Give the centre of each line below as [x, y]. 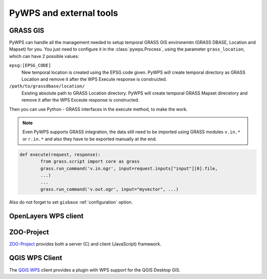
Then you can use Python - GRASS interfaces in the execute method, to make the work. [98, 109]
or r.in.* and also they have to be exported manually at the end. [89, 139]
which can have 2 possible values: [44, 56]
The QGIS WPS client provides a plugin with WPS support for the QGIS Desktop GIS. [95, 270]
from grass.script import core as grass [90, 162]
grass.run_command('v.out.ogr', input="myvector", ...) [110, 189]
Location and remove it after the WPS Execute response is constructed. [94, 79]
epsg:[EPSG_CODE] [30, 65]
